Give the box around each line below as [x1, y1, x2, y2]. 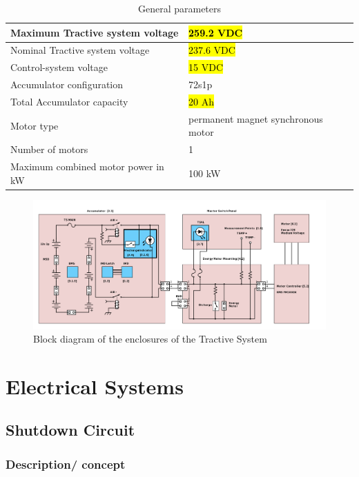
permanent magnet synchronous [188, 111, 323, 125]
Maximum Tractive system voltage [10, 25, 179, 39]
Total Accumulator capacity [10, 94, 128, 108]
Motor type [10, 118, 59, 132]
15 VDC [188, 60, 223, 74]
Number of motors [10, 142, 88, 156]
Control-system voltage [10, 60, 108, 74]
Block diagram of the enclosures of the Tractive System [33, 332, 267, 346]
